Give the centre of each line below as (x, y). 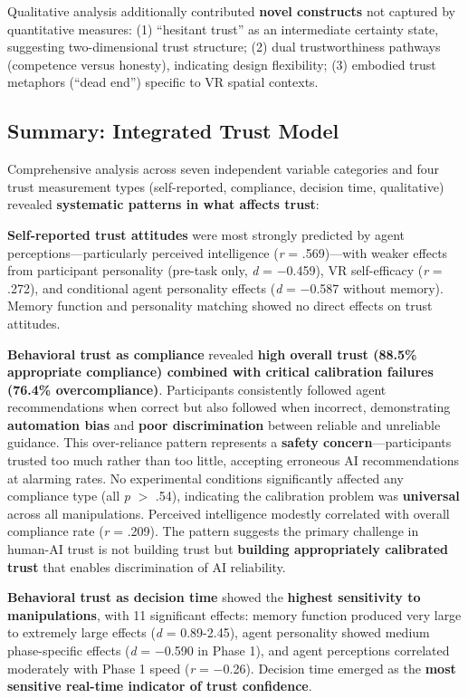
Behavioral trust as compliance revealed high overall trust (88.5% (212, 354)
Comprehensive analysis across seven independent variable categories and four (224, 169)
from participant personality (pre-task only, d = (140, 270)
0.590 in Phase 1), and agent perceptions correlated (307, 650)
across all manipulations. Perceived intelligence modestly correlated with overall (229, 513)
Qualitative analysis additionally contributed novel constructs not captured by (231, 11)
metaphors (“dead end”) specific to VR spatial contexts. (163, 82)
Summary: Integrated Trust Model (173, 131)
